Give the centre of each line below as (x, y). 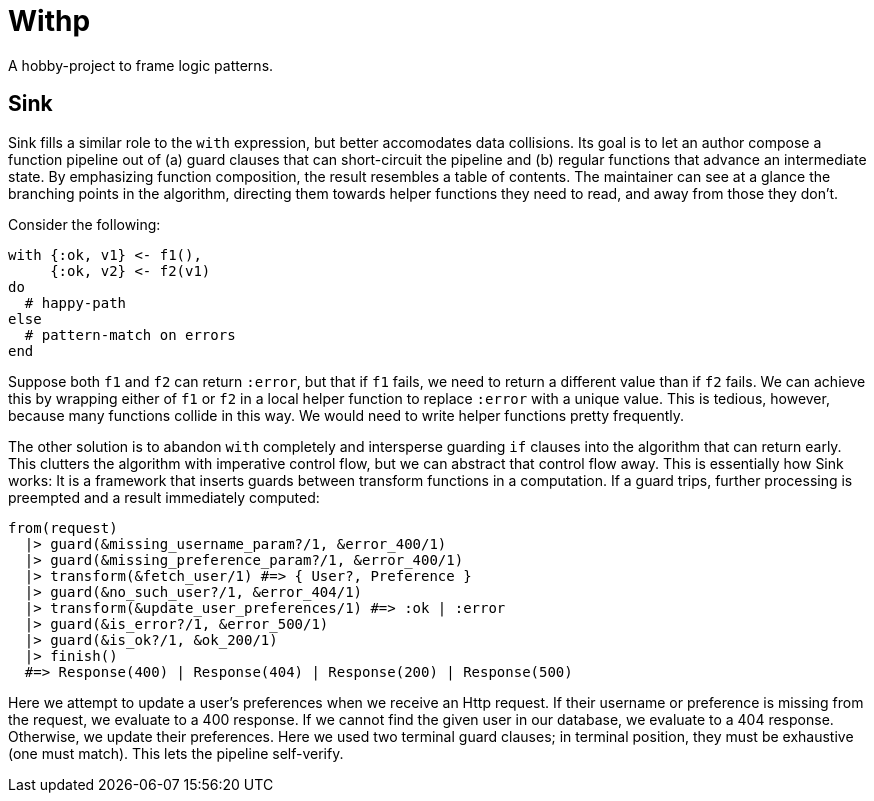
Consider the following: (84, 224)
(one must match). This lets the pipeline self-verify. (176, 753)
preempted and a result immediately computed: (164, 497)
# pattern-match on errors (130, 334)
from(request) (63, 527)
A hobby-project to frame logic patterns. (141, 65)
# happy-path (75, 302)
